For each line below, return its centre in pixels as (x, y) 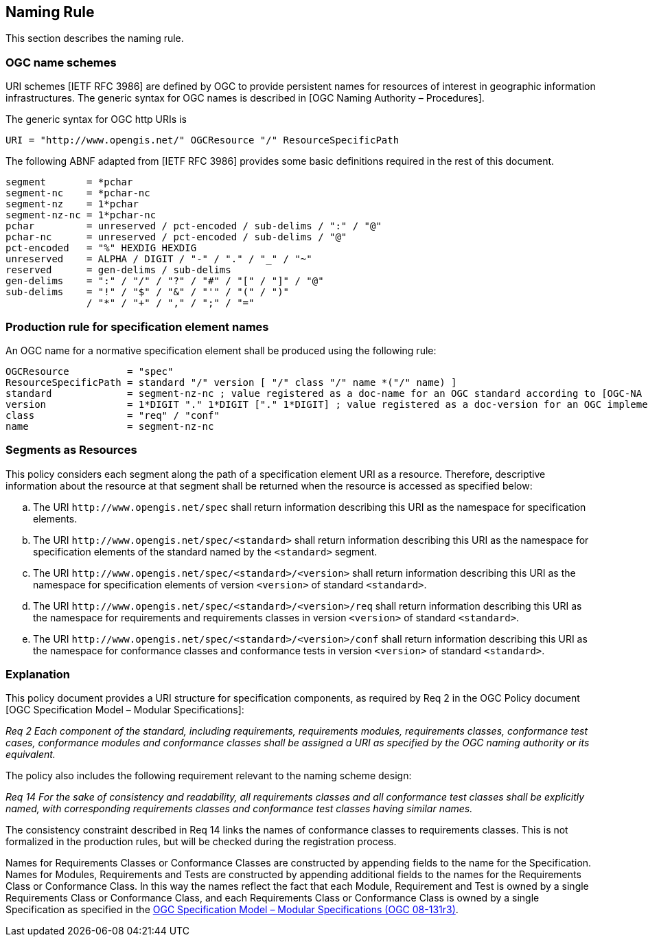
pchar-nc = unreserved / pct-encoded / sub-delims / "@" (176, 237)
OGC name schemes (61, 62)
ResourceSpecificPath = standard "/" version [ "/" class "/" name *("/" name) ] (231, 382)
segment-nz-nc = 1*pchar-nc (81, 215)
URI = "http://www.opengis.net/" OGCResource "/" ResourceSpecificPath (202, 140)
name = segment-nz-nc (110, 426)
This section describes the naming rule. (95, 38)
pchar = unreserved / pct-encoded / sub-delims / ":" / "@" (194, 226)
